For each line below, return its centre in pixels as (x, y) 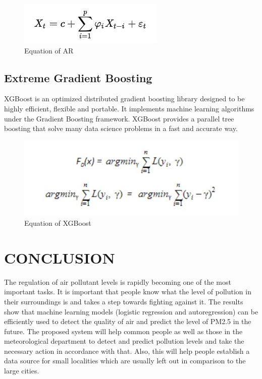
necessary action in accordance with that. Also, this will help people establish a (127, 351)
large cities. (22, 371)
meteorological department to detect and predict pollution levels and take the (124, 341)
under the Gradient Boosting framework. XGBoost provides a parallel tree (119, 118)
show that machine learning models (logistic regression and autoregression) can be (131, 311)
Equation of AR (49, 50)
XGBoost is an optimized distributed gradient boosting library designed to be (124, 99)
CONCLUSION (60, 257)
